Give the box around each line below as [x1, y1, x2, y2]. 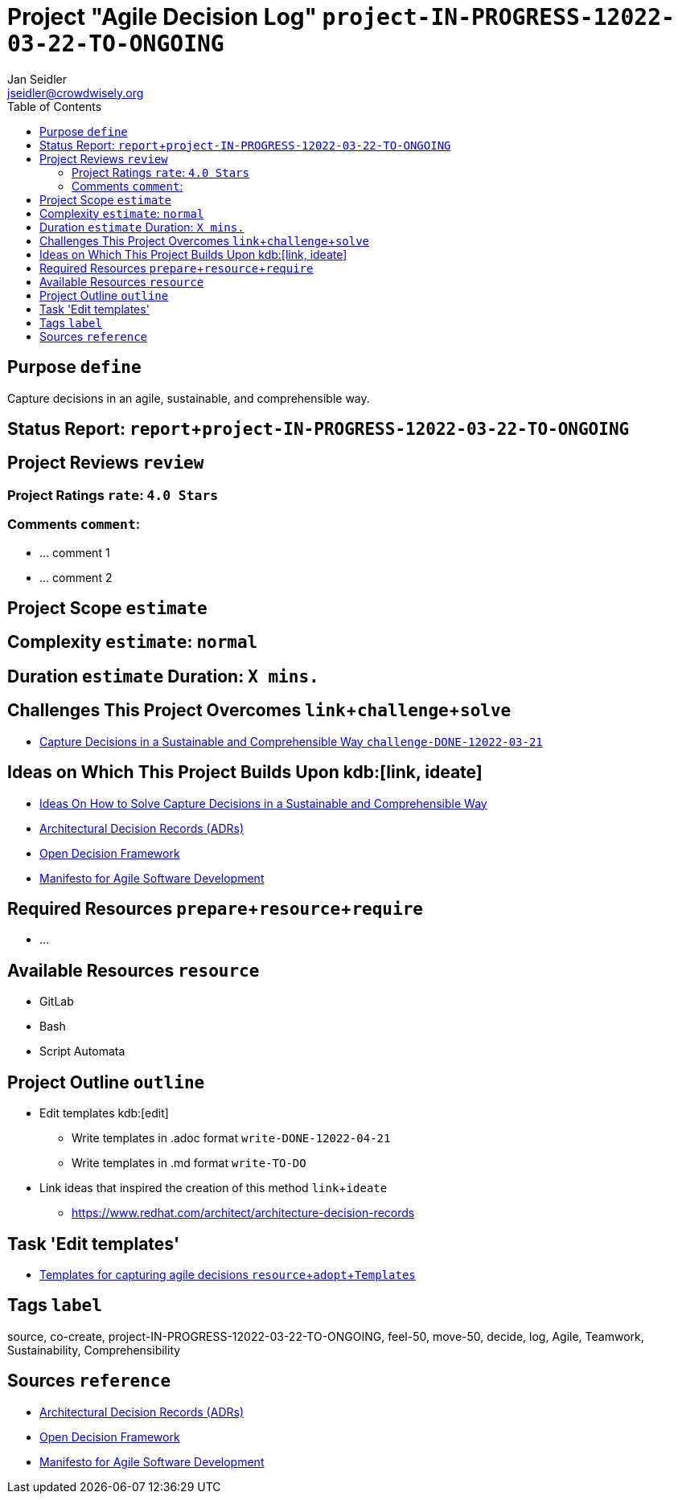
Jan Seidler [7, 72, 67, 86]
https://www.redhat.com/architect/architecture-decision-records [72, 1206, 415, 1220]
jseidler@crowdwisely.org [7, 85, 144, 100]
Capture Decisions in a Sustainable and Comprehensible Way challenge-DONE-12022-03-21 [39, 734, 543, 748]
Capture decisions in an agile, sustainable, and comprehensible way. [7, 391, 370, 405]
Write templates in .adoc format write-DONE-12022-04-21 [72, 1131, 391, 1145]
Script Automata [39, 1044, 125, 1059]
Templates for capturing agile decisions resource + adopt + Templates [39, 1267, 416, 1281]
